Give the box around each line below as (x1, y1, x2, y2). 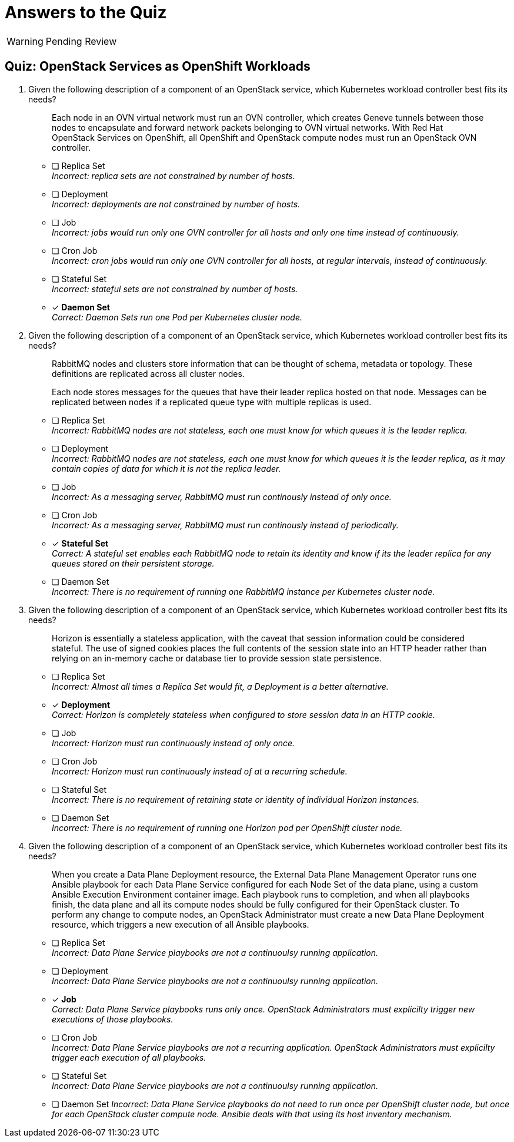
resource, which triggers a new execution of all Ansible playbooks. (52, 919, 309, 929)
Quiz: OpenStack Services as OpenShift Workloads (5, 59, 311, 74)
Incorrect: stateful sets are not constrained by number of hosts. (52, 283, 298, 294)
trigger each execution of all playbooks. (52, 1052, 206, 1062)
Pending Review (45, 35, 117, 47)
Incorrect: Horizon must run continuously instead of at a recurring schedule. (52, 766, 348, 776)
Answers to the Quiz (5, 2, 167, 22)
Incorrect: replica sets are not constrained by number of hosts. (52, 170, 295, 181)
